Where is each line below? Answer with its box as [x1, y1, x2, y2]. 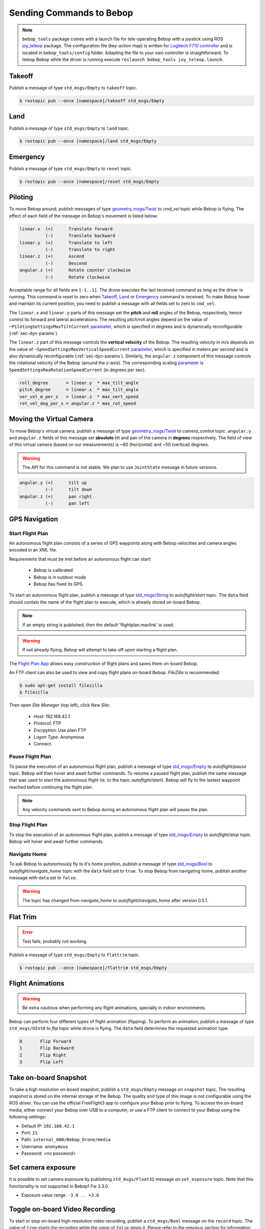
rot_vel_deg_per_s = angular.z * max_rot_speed [19, 401, 136, 407]
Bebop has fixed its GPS [33, 581, 83, 587]
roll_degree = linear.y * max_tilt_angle [19, 380, 139, 385]
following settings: [9, 1114, 47, 1120]
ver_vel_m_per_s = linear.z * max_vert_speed [19, 394, 139, 399]
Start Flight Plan [9, 530, 49, 537]
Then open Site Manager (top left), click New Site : [9, 702, 110, 708]
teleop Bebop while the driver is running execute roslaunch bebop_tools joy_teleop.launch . [22, 57, 224, 62]
